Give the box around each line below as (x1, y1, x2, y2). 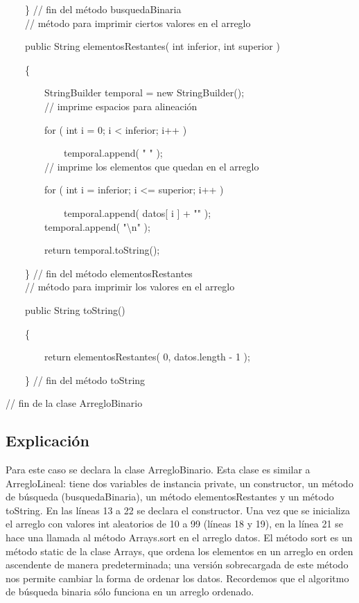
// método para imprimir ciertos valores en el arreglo (24, 15, 251, 30)
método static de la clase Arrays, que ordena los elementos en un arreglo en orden (6, 543, 353, 558)
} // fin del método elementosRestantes (24, 265, 193, 280)
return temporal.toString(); (44, 243, 160, 257)
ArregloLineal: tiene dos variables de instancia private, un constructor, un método (6, 475, 353, 490)
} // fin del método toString (24, 372, 146, 387)
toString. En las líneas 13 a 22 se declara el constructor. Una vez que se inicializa (6, 503, 350, 517)
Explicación (6, 430, 89, 451)
